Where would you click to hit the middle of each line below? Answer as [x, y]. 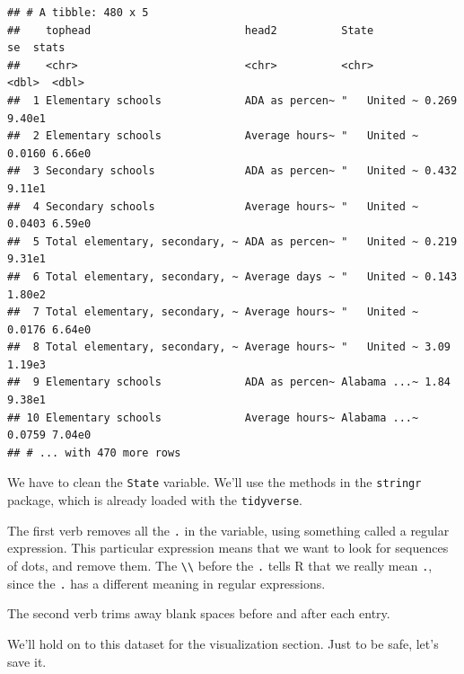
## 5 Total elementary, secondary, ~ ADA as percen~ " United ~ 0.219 [232, 241]
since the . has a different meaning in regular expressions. [166, 583]
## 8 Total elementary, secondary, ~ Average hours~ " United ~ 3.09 [229, 347]
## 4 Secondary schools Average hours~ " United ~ [213, 206]
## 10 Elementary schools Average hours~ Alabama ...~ [213, 417]
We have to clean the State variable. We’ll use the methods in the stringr [214, 482]
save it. [27, 661]
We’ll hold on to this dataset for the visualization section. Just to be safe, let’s [223, 643]
